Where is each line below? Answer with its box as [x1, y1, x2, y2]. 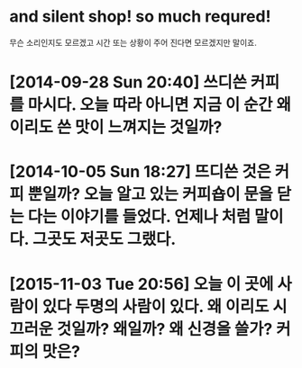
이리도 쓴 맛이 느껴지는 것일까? [9, 117, 223, 138]
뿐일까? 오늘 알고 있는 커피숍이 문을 [27, 184, 273, 204]
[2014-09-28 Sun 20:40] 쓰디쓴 [9, 72, 248, 93]
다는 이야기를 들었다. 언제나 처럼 [27, 207, 252, 227]
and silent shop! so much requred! [9, 6, 271, 27]
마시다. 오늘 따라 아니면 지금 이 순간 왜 [27, 94, 291, 115]
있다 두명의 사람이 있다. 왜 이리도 [41, 296, 270, 317]
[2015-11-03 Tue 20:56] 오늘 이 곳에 [9, 274, 274, 294]
